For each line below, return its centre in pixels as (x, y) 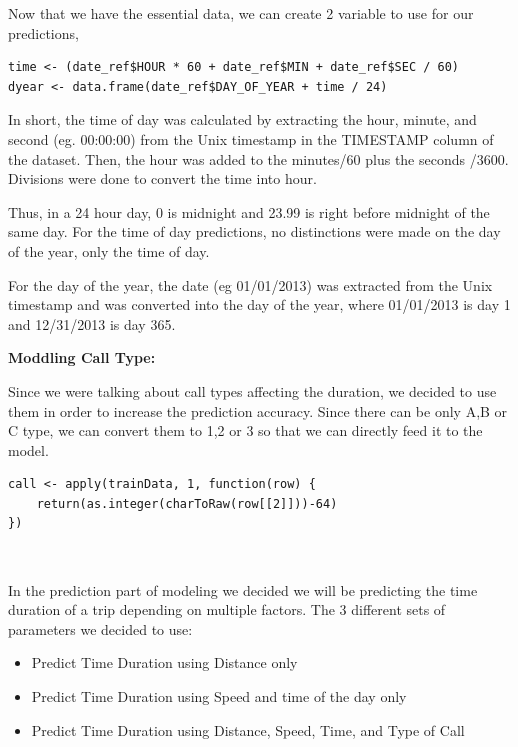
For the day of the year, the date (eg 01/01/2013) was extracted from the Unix (250, 284)
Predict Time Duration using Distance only (164, 662)
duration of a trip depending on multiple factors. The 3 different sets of (227, 609)
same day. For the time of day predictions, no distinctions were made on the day (254, 231)
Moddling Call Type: (82, 357)
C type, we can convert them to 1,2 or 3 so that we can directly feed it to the (245, 430)
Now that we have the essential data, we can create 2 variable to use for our (241, 13)
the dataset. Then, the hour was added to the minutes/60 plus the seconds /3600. (258, 158)
